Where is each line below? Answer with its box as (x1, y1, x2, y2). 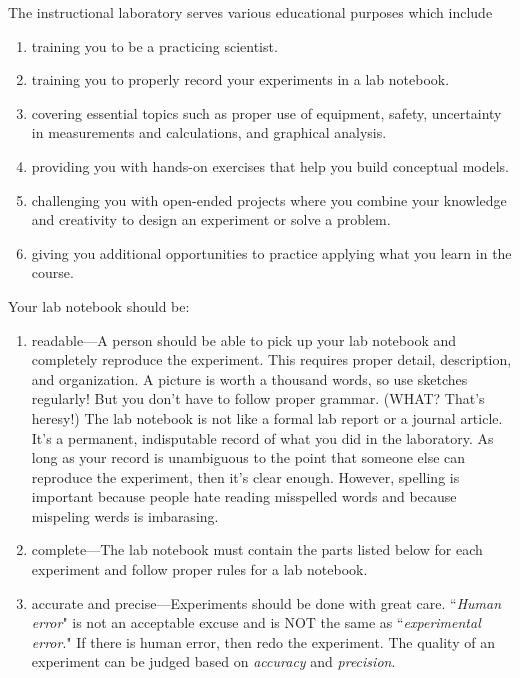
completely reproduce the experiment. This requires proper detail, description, (31, 349, 512, 370)
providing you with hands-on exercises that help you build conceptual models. (31, 155, 509, 176)
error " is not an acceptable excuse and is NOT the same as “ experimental (31, 612, 481, 633)
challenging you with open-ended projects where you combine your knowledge (31, 189, 507, 210)
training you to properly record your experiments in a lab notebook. (31, 69, 450, 90)
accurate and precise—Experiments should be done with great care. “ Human (31, 592, 502, 613)
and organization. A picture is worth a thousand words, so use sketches (31, 368, 468, 389)
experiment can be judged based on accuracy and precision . (31, 651, 396, 672)
